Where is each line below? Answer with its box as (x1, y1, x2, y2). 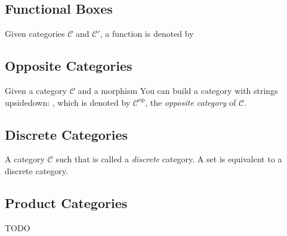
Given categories (5, 27, 65, 40)
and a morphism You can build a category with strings (78, 84, 278, 96)
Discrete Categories (5, 125, 128, 143)
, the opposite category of (145, 96, 236, 108)
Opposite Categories (5, 56, 132, 75)
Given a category (5, 84, 67, 96)
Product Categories (5, 193, 128, 212)
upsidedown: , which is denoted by (5, 96, 131, 108)
